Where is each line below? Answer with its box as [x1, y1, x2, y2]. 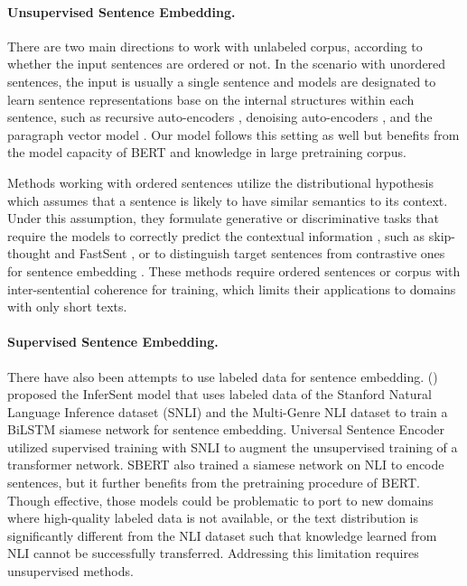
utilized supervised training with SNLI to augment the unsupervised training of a [7, 437, 458, 456]
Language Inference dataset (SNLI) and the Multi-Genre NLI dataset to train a [7, 402, 448, 421]
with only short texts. [7, 297, 127, 316]
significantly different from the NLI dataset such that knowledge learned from [7, 526, 437, 544]
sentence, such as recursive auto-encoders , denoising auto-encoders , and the [7, 107, 433, 126]
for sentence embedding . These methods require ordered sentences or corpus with [7, 261, 461, 280]
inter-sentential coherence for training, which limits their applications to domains [7, 279, 456, 298]
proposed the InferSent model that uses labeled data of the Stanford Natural [7, 385, 432, 404]
